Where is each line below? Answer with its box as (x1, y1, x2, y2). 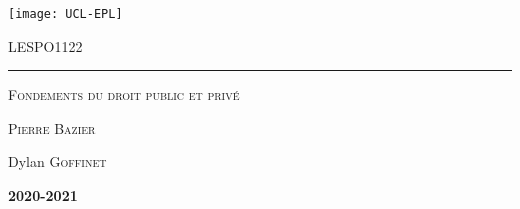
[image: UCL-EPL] (8, 7, 123, 21)
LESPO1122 (8, 35, 83, 56)
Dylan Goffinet (8, 151, 107, 172)
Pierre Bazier (8, 117, 96, 138)
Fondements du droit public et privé (8, 84, 240, 105)
